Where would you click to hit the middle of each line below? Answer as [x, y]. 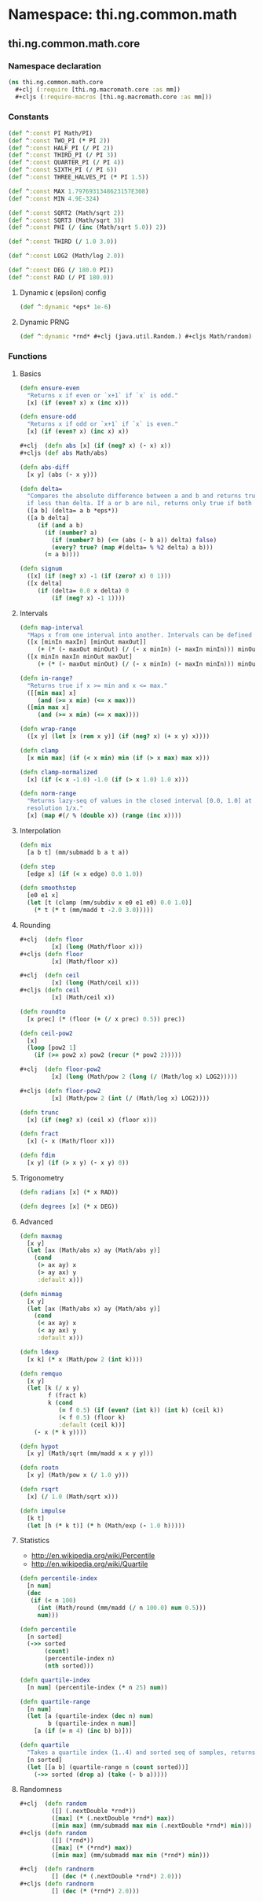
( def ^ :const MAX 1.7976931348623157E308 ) [79, 191]
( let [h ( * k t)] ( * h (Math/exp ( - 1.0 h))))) [106, 1525]
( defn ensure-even [49, 388]
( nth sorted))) [69, 1666]
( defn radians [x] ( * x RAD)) [69, 1192]
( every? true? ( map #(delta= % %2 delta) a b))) [132, 547]
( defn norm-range [48, 794]
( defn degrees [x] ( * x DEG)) [69, 1206]
